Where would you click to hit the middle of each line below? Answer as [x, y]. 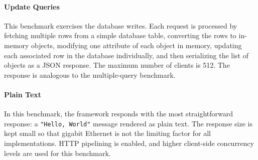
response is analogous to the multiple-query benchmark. [90, 74]
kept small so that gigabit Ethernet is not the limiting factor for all [108, 133]
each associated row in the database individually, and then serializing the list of [126, 55]
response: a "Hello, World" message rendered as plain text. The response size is [128, 123]
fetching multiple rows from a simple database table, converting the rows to [120, 35]
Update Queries [32, 6]
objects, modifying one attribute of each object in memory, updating [137, 45]
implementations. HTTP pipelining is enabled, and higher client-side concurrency [129, 143]
